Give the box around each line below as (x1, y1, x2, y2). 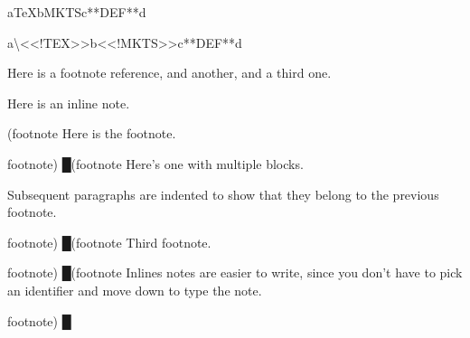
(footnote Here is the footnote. (7, 124, 176, 143)
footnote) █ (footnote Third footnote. (7, 232, 211, 251)
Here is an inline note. (7, 93, 130, 112)
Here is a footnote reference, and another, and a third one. (7, 63, 332, 82)
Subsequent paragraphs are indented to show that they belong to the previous (7, 184, 439, 203)
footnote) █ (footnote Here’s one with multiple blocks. (7, 154, 304, 173)
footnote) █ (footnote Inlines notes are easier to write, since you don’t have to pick (7, 263, 463, 282)
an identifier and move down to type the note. (7, 280, 262, 299)
